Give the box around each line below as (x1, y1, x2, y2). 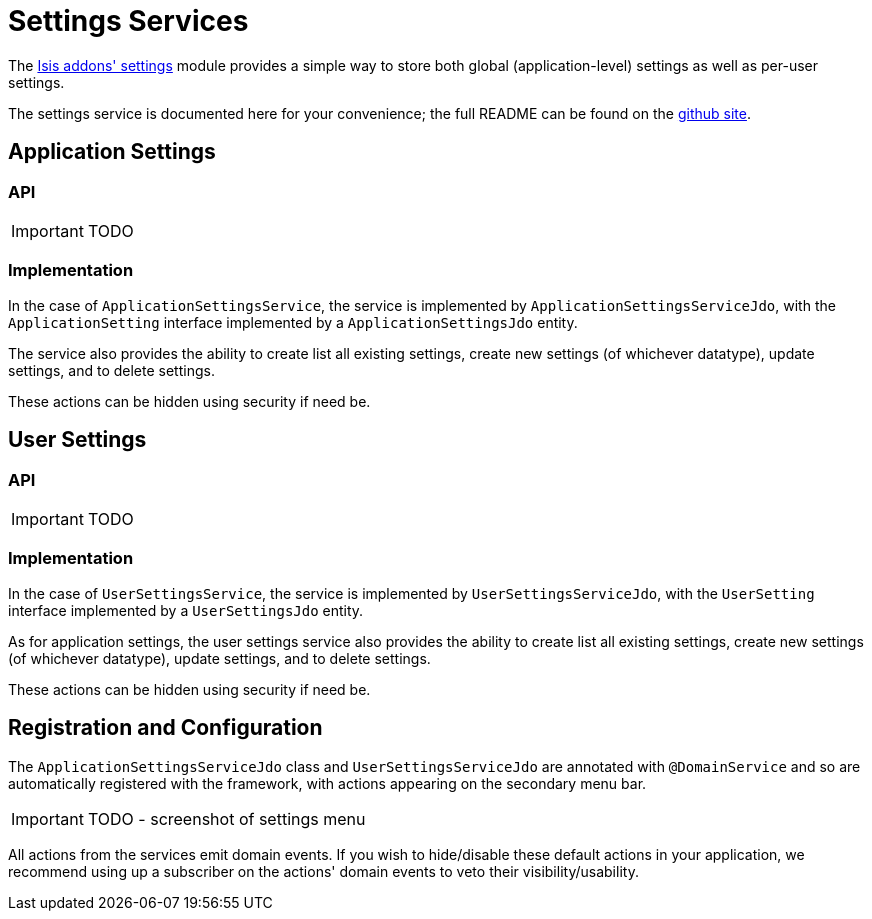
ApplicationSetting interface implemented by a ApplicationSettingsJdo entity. (8, 313, 578, 331)
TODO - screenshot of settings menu (87, 808, 366, 829)
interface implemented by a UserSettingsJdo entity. (8, 601, 364, 619)
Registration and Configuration (8, 715, 323, 741)
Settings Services (8, 4, 249, 38)
